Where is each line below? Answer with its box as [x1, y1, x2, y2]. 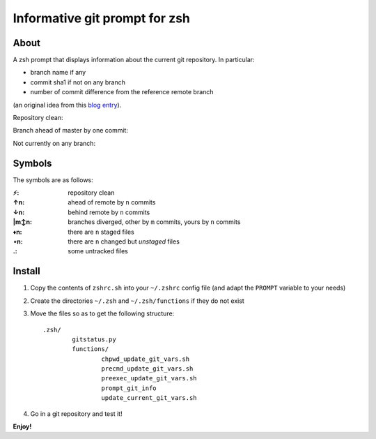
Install [13, 265, 41, 277]
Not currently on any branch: [13, 139, 96, 147]
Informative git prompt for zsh [13, 10, 191, 26]
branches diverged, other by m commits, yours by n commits [68, 218, 241, 226]
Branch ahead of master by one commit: [13, 126, 129, 135]
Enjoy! [13, 422, 32, 431]
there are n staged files [68, 228, 135, 236]
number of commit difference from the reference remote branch [30, 88, 214, 96]
